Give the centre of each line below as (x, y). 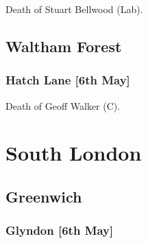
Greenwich (44, 196)
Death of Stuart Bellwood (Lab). (74, 9)
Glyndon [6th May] (60, 230)
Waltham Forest (64, 46)
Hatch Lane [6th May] (68, 80)
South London (74, 153)
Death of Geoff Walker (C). (63, 105)
